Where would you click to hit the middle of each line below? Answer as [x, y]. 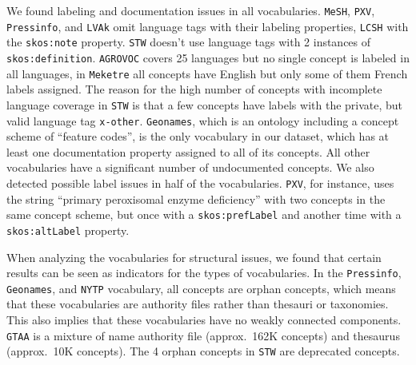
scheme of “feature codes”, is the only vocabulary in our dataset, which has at [198, 136]
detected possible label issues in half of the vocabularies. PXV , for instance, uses [200, 182]
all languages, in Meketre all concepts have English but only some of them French [207, 73]
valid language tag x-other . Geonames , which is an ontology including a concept [203, 120]
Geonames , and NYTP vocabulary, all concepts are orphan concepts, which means [201, 288]
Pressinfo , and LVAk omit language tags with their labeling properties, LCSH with [208, 26]
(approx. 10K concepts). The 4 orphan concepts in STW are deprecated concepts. [203, 351]
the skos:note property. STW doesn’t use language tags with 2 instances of [189, 42]
